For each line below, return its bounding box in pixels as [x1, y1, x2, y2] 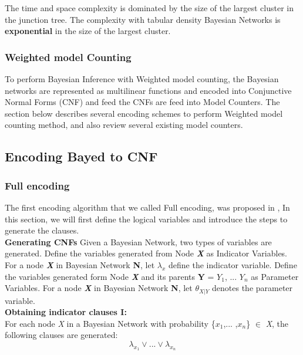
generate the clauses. [5, 224, 79, 236]
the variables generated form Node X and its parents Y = [5, 270, 214, 282]
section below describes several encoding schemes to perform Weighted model [5, 107, 283, 119]
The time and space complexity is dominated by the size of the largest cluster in [5, 2, 294, 13]
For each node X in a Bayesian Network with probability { [5, 317, 216, 329]
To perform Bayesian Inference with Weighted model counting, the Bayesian [5, 73, 279, 84]
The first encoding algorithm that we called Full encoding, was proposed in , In [5, 201, 290, 213]
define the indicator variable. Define [169, 258, 297, 271]
